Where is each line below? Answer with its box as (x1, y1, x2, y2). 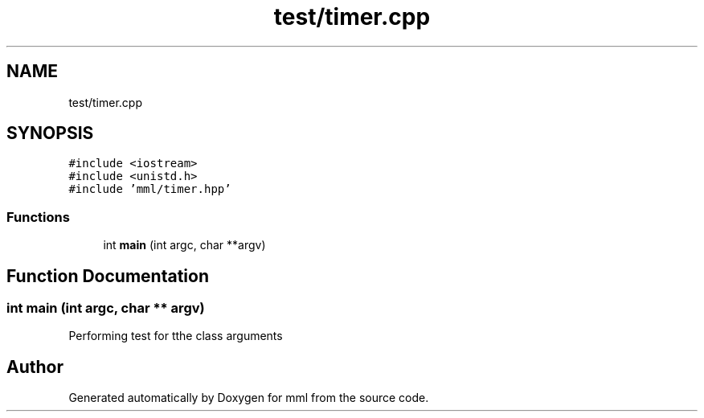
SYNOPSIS (6, 123, 94, 144)
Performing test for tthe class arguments (68, 329, 283, 343)
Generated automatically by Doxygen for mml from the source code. (68, 391, 429, 405)
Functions (6, 208, 70, 225)
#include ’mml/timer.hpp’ (68, 182, 231, 196)
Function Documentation (6, 265, 209, 286)
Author (6, 356, 63, 377)
